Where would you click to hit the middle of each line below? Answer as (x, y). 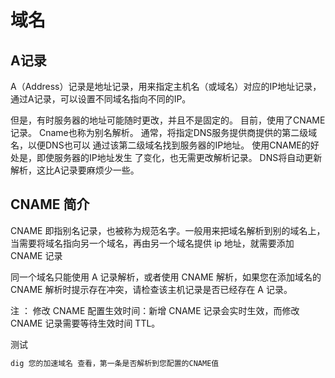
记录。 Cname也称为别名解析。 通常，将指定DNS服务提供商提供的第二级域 (164, 132)
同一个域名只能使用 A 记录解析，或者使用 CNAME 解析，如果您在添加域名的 (166, 277)
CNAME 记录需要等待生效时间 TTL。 (85, 323)
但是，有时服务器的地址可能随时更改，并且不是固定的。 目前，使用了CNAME (168, 120)
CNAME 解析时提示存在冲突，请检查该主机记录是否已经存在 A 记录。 (151, 289)
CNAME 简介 (50, 204)
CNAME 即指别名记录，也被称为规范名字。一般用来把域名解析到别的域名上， (168, 230)
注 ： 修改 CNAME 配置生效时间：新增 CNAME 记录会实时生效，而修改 (155, 310)
